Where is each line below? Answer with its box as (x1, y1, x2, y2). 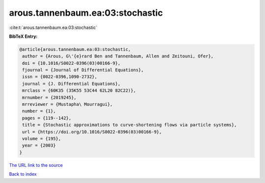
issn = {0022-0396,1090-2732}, (22, 74, 98, 79)
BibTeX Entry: (9, 33, 38, 39)
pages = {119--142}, (22, 115, 72, 121)
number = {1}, (22, 108, 56, 114)
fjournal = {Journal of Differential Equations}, (22, 67, 144, 73)
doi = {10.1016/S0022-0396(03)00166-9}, (22, 60, 121, 66)
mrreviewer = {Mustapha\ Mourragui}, (22, 102, 113, 107)
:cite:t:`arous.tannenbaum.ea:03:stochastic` (9, 25, 98, 30)
